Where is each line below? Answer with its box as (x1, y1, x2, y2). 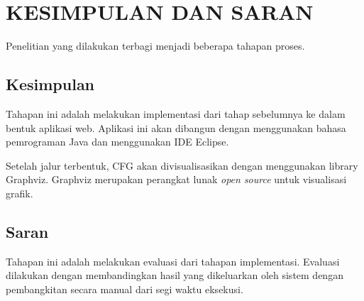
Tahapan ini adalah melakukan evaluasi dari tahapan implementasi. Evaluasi (6, 253, 340, 268)
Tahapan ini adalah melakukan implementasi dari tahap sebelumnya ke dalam (6, 106, 346, 121)
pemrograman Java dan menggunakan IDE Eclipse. (6, 134, 229, 149)
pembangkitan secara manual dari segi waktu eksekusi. (6, 281, 243, 296)
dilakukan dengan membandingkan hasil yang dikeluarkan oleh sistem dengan (6, 268, 343, 283)
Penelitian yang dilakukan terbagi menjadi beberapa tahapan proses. (6, 38, 305, 53)
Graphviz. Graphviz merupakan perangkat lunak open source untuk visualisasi (6, 172, 347, 187)
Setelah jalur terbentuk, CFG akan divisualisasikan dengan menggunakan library (6, 158, 358, 173)
